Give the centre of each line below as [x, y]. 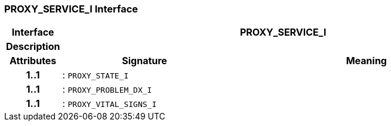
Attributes [33, 61]
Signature [144, 61]
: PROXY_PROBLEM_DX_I [107, 89]
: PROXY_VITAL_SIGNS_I [110, 104]
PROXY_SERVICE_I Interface [71, 9]
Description [33, 47]
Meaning [366, 61]
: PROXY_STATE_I [96, 75]
